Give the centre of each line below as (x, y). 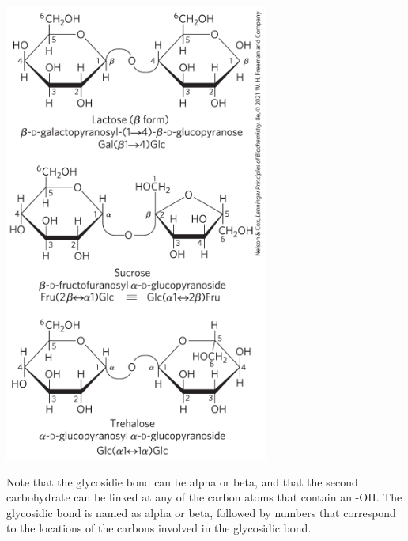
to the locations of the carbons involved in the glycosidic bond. (159, 528)
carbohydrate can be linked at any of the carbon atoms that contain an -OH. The (204, 497)
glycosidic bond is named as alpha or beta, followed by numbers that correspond (201, 512)
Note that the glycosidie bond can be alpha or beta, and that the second (182, 481)
